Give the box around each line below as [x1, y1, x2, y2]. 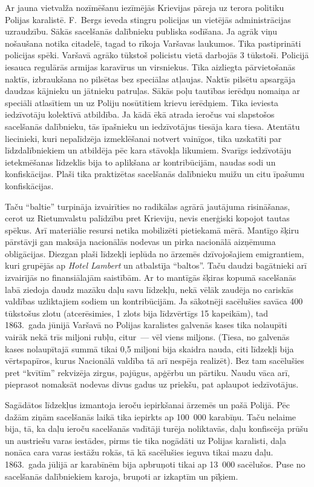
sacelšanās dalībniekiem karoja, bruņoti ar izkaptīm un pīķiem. [5, 469, 238, 482]
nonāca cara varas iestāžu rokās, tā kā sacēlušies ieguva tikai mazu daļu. [5, 446, 273, 458]
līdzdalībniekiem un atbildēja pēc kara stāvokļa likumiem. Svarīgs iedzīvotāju [5, 144, 292, 156]
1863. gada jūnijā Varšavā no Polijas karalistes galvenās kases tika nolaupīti [5, 318, 287, 331]
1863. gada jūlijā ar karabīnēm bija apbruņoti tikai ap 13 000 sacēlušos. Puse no [5, 457, 306, 470]
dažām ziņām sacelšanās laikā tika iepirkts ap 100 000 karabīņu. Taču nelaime [5, 410, 296, 423]
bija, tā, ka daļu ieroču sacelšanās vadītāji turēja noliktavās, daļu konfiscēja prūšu [5, 422, 309, 435]
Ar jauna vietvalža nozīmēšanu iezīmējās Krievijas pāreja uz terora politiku [5, 1, 284, 13]
